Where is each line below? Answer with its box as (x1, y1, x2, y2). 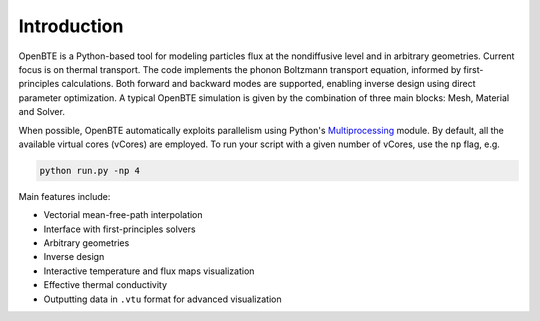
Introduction (18, 15, 124, 37)
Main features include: (18, 190, 111, 202)
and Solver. (18, 106, 65, 118)
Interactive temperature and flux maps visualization (43, 265, 255, 277)
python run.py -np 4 (39, 165, 140, 176)
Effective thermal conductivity (43, 279, 168, 291)
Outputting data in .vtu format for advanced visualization (43, 293, 282, 305)
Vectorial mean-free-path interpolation (43, 209, 204, 221)
